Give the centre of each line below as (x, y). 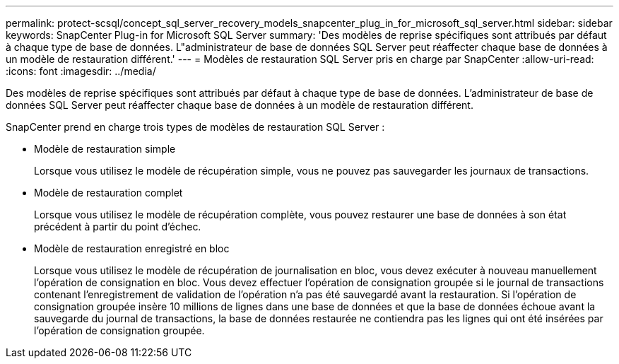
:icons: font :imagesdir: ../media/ (81, 71)
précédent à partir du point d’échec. (118, 227)
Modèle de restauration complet (108, 193)
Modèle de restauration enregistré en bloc (132, 248)
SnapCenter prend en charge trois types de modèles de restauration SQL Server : (195, 127)
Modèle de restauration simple (105, 149)
